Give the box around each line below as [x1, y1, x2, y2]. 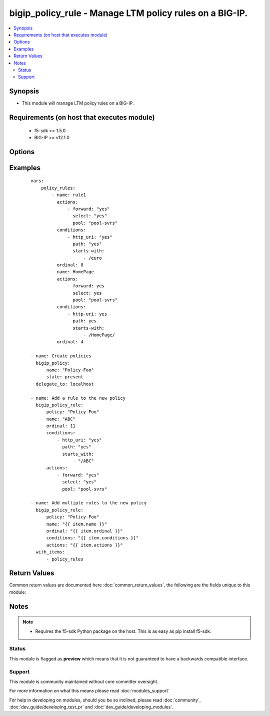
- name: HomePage [51, 269, 94, 275]
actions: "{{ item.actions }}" [46, 542, 123, 548]
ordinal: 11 [46, 423, 76, 429]
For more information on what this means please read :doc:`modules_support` [9, 688, 169, 694]
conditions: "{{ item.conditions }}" [46, 535, 139, 541]
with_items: [35, 549, 65, 555]
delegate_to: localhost [35, 381, 94, 387]
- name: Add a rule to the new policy [30, 395, 126, 401]
